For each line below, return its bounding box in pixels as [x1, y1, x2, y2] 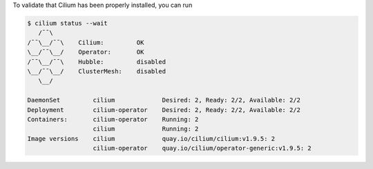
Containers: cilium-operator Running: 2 [27, 115, 199, 123]
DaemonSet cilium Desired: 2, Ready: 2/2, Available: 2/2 [27, 96, 300, 104]
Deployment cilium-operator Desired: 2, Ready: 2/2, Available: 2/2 [27, 106, 300, 113]
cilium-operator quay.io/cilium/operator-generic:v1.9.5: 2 [93, 144, 312, 153]
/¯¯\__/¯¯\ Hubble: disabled [27, 58, 166, 65]
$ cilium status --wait [27, 19, 108, 27]
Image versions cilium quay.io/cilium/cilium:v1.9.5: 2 [27, 135, 276, 142]
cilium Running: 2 [93, 125, 199, 133]
